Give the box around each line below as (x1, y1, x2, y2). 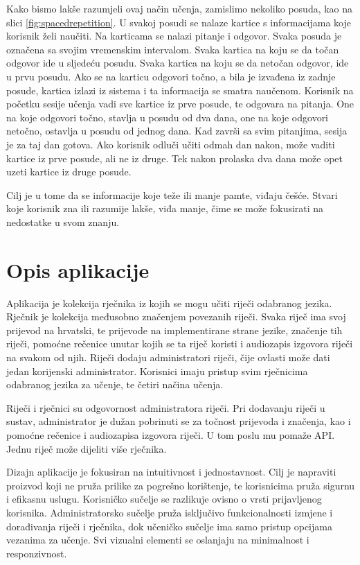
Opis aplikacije (6, 255, 150, 284)
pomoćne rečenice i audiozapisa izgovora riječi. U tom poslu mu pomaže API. (6, 427, 335, 442)
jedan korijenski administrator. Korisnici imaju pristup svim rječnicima (6, 363, 308, 378)
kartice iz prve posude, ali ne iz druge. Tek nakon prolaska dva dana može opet (6, 150, 343, 165)
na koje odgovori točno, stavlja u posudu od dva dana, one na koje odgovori (6, 110, 329, 124)
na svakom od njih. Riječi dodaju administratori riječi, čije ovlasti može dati (6, 350, 330, 364)
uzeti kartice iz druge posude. (6, 164, 132, 179)
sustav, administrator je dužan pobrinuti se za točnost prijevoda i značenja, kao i (6, 414, 351, 428)
